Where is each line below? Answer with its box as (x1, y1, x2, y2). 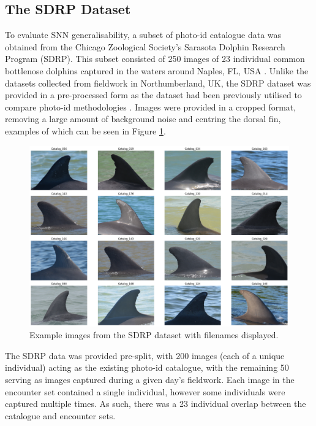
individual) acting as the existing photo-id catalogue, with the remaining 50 (5, 361, 289, 374)
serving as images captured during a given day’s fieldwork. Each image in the (5, 373, 295, 385)
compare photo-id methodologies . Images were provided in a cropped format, (5, 100, 296, 113)
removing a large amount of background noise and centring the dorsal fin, (5, 112, 281, 125)
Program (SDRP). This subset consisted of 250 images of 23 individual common (5, 52, 305, 65)
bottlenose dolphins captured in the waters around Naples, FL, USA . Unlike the (5, 64, 309, 77)
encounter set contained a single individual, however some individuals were (5, 385, 285, 398)
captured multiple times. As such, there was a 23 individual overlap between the (5, 397, 306, 410)
